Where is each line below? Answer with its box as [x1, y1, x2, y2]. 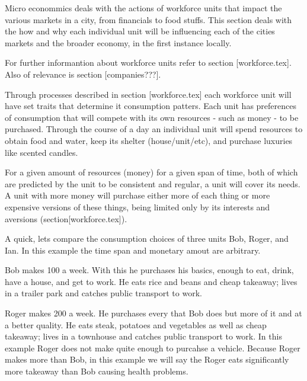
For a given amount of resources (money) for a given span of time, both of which [5, 166, 298, 178]
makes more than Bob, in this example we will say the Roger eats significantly [5, 353, 289, 366]
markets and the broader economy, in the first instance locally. [5, 36, 232, 49]
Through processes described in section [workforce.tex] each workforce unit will [5, 88, 292, 100]
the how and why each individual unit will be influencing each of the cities [5, 25, 275, 37]
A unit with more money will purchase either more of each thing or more [5, 189, 270, 201]
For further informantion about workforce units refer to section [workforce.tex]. [5, 56, 292, 69]
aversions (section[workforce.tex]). [5, 212, 127, 225]
